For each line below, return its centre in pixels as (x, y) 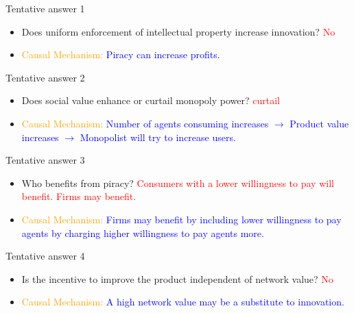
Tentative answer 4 (45, 256)
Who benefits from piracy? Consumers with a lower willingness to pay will (178, 183)
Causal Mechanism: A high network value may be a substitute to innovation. (183, 302)
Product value (319, 123)
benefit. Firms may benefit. (79, 196)
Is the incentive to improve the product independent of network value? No (177, 278)
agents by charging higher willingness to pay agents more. (143, 233)
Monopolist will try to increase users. (158, 137)
